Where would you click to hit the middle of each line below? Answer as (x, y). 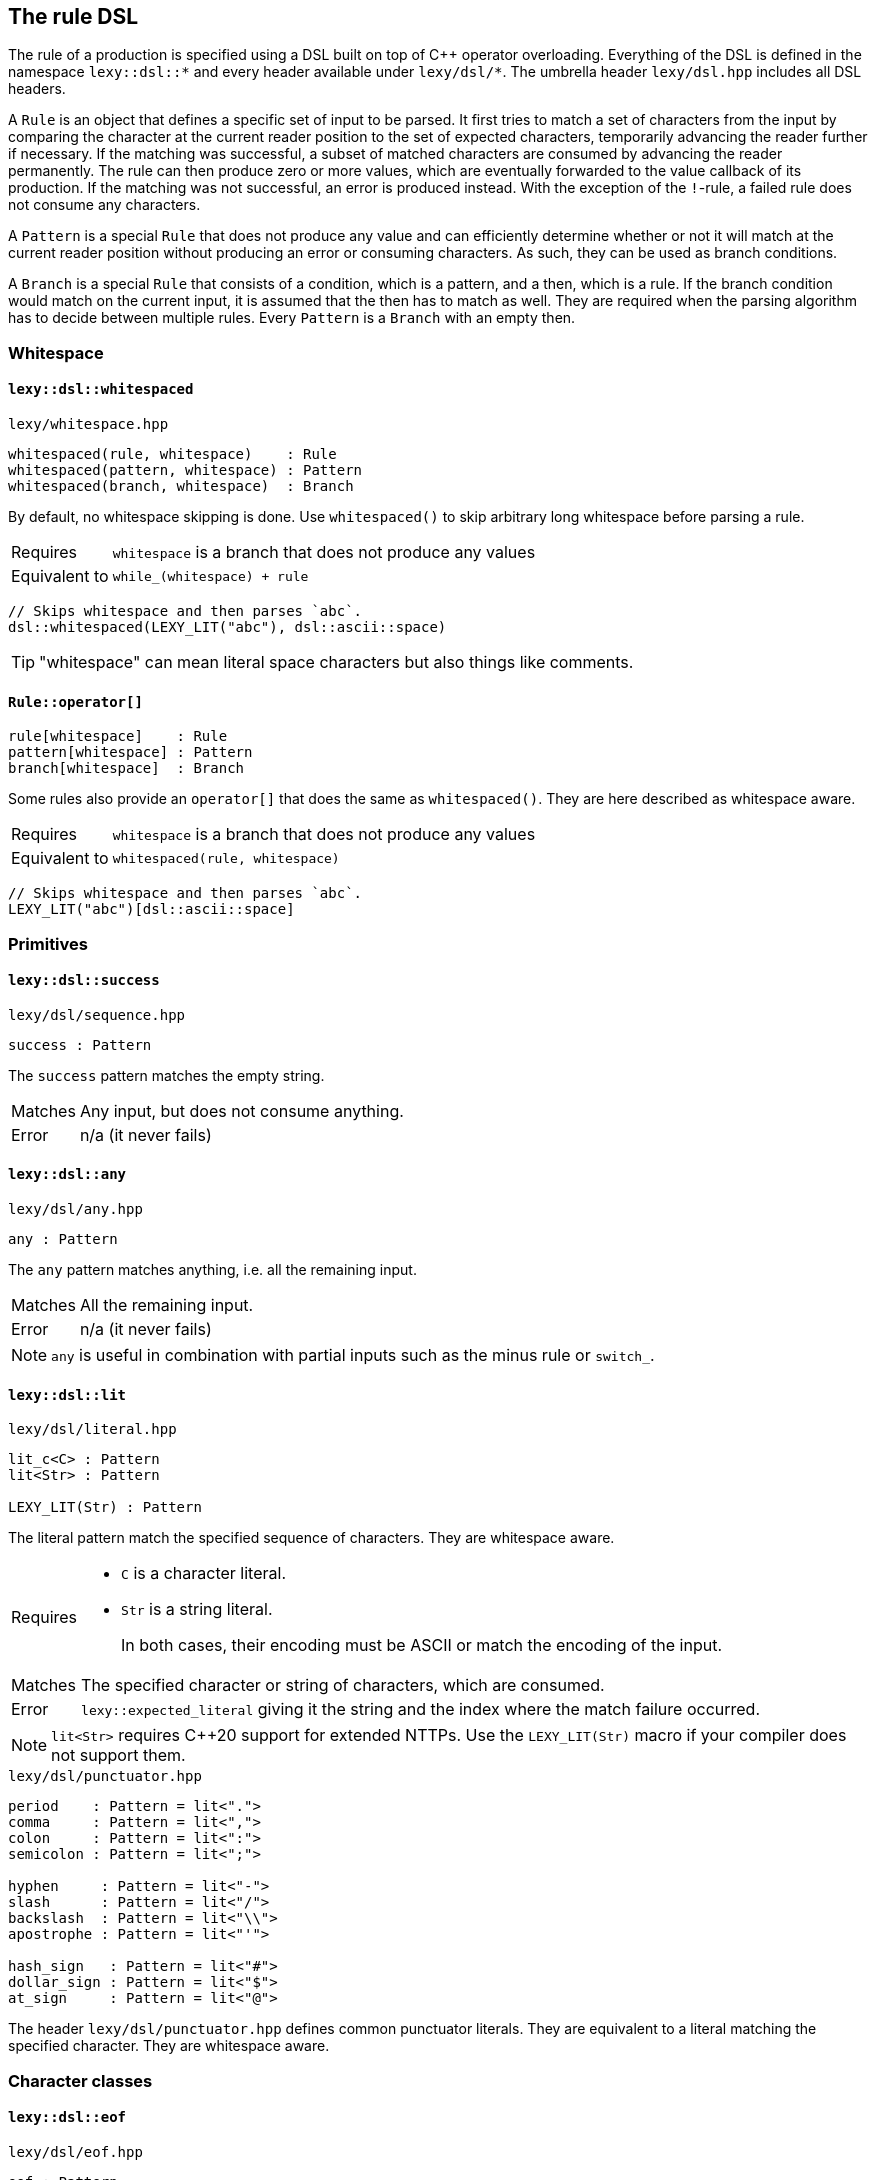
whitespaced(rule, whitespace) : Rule (172, 454)
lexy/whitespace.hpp (88, 424)
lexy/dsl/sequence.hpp (97, 1014)
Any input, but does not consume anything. (241, 1110)
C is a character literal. (204, 1573)
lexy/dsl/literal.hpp (92, 1429)
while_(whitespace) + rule (210, 576)
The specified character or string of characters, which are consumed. (343, 1685)
